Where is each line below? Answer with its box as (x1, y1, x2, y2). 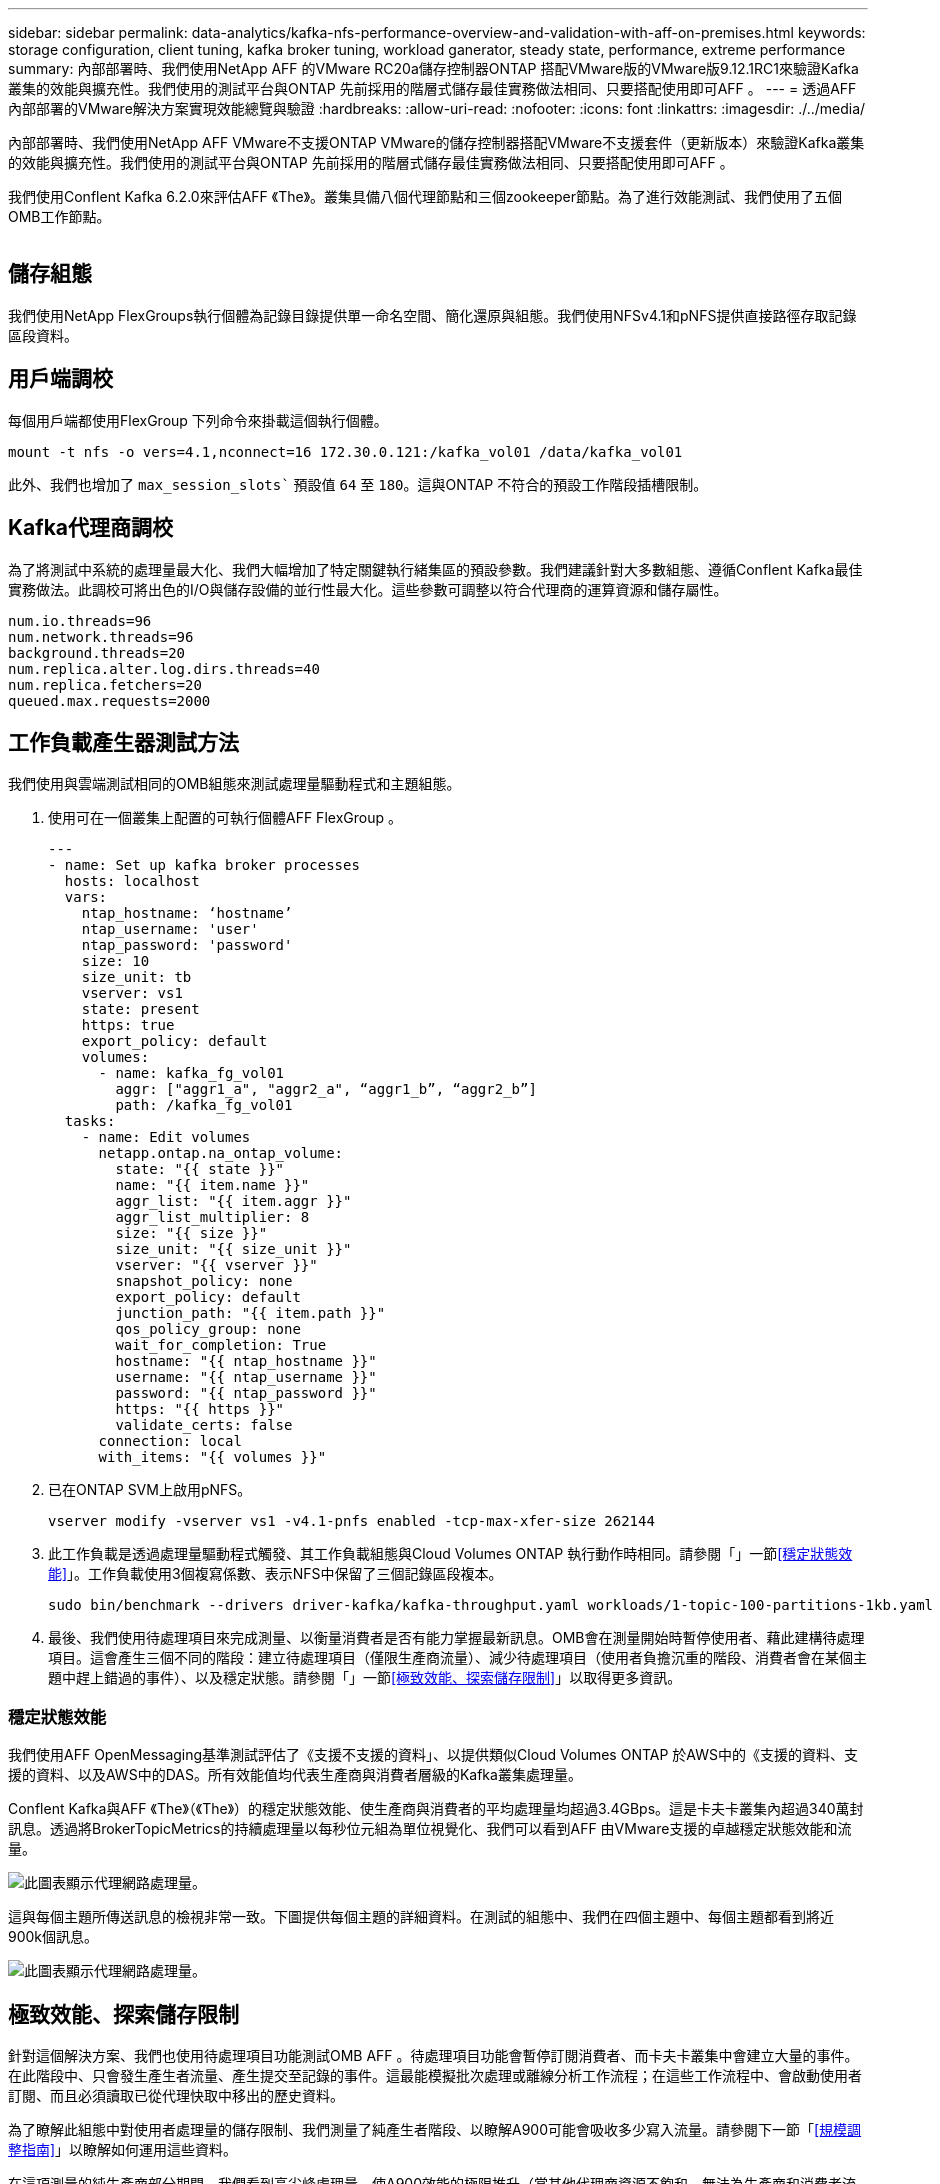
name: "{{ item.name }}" (115, 1177, 310, 1194)
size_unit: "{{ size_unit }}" (115, 1241, 352, 1258)
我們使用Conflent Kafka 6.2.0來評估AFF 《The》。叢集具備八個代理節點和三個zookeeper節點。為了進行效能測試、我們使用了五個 (8, 188, 843, 205)
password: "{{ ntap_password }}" (115, 1385, 377, 1402)
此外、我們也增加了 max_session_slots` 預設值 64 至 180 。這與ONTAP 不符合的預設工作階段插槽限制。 (8, 475, 708, 493)
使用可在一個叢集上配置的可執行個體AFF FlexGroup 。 (48, 809, 402, 827)
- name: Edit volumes (81, 1129, 251, 1146)
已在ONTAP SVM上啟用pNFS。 (48, 1481, 252, 1499)
